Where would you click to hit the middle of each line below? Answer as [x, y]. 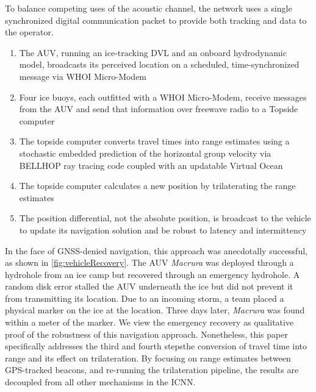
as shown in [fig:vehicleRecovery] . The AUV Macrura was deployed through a [149, 262]
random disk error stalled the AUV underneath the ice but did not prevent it [149, 286]
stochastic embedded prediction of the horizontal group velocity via [145, 153]
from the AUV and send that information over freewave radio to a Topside [159, 109]
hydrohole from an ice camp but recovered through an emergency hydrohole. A [153, 274]
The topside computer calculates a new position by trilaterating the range [157, 186]
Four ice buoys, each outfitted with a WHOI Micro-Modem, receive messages [163, 97]
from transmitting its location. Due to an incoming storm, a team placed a [145, 298]
